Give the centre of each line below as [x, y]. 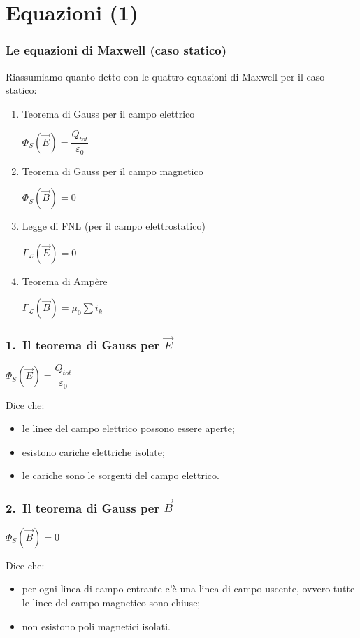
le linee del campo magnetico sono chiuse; [111, 602]
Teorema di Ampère [65, 280]
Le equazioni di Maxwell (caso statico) [116, 50]
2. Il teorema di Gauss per [83, 507]
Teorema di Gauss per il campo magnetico [113, 171]
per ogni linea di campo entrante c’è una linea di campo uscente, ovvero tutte [188, 589]
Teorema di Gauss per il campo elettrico [108, 113]
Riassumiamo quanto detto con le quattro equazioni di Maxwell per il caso [165, 76]
